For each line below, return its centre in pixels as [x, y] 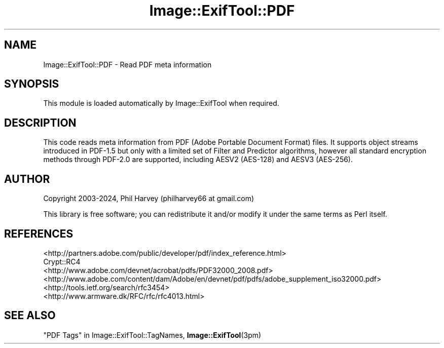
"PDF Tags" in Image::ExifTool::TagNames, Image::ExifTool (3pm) [152, 335]
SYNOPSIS [32, 84]
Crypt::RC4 [62, 261]
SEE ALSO [30, 316]
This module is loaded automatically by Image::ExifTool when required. [161, 103]
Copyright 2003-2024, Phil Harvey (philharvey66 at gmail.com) [149, 199]
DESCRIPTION [40, 123]
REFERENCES [39, 234]
